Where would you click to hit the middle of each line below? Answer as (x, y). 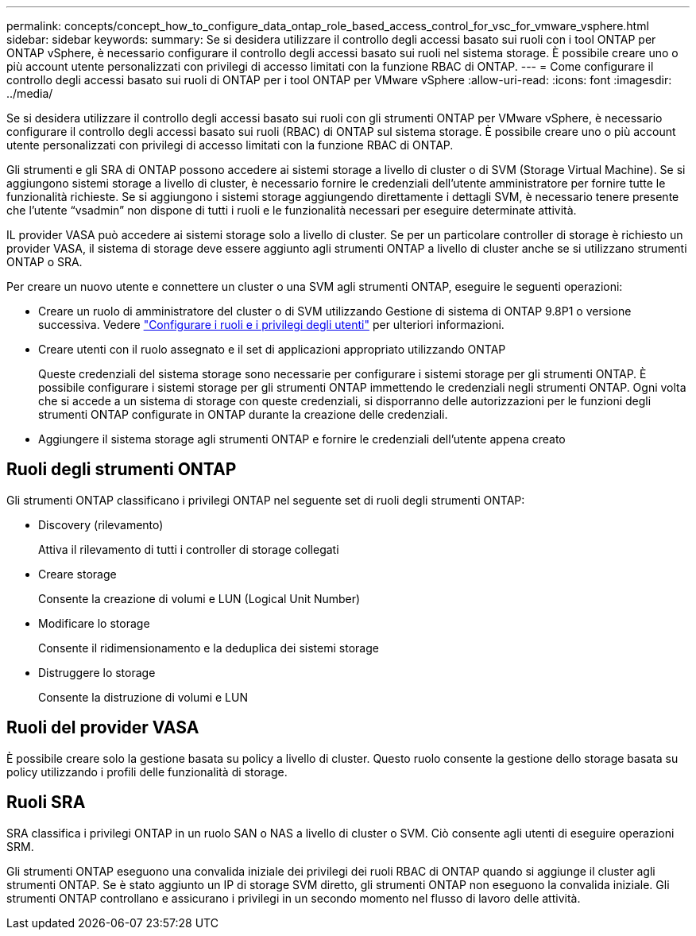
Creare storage (77, 574)
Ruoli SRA (46, 803)
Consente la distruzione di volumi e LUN (143, 697)
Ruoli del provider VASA (103, 728)
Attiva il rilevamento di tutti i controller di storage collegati (189, 549)
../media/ (30, 93)
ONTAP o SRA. (44, 262)
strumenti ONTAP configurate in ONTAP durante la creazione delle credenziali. (243, 414)
